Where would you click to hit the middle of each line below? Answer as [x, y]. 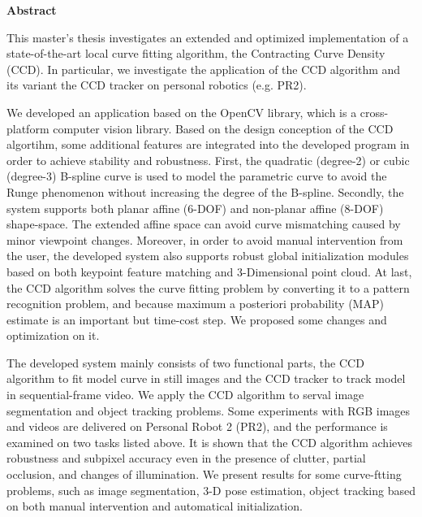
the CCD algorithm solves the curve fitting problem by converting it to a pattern [208, 287]
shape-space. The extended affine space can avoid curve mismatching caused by [204, 224]
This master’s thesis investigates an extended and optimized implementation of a [208, 37]
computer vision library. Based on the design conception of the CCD [223, 128]
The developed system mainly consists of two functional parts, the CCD [185, 362]
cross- [374, 112]
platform [28, 128]
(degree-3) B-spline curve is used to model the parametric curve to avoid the [197, 176]
